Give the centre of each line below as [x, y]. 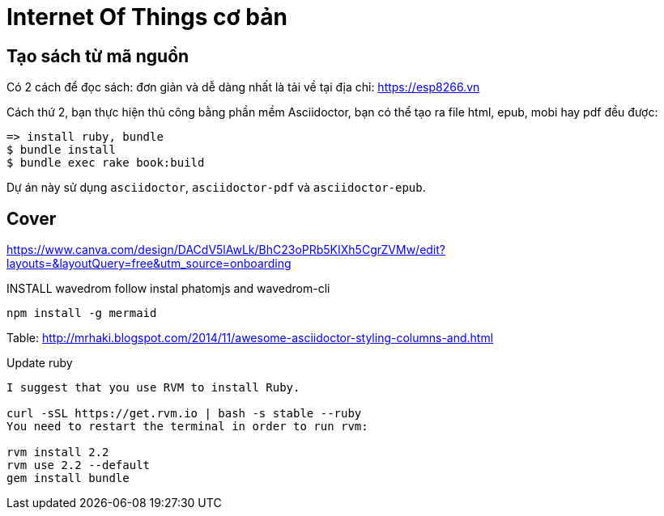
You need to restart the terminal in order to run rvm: [187, 427]
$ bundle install [61, 150]
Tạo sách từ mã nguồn [98, 56]
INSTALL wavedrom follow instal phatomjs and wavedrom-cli [168, 289]
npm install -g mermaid [82, 313]
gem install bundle [68, 478]
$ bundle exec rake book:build [106, 163]
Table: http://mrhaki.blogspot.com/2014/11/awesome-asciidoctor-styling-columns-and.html [250, 338]
